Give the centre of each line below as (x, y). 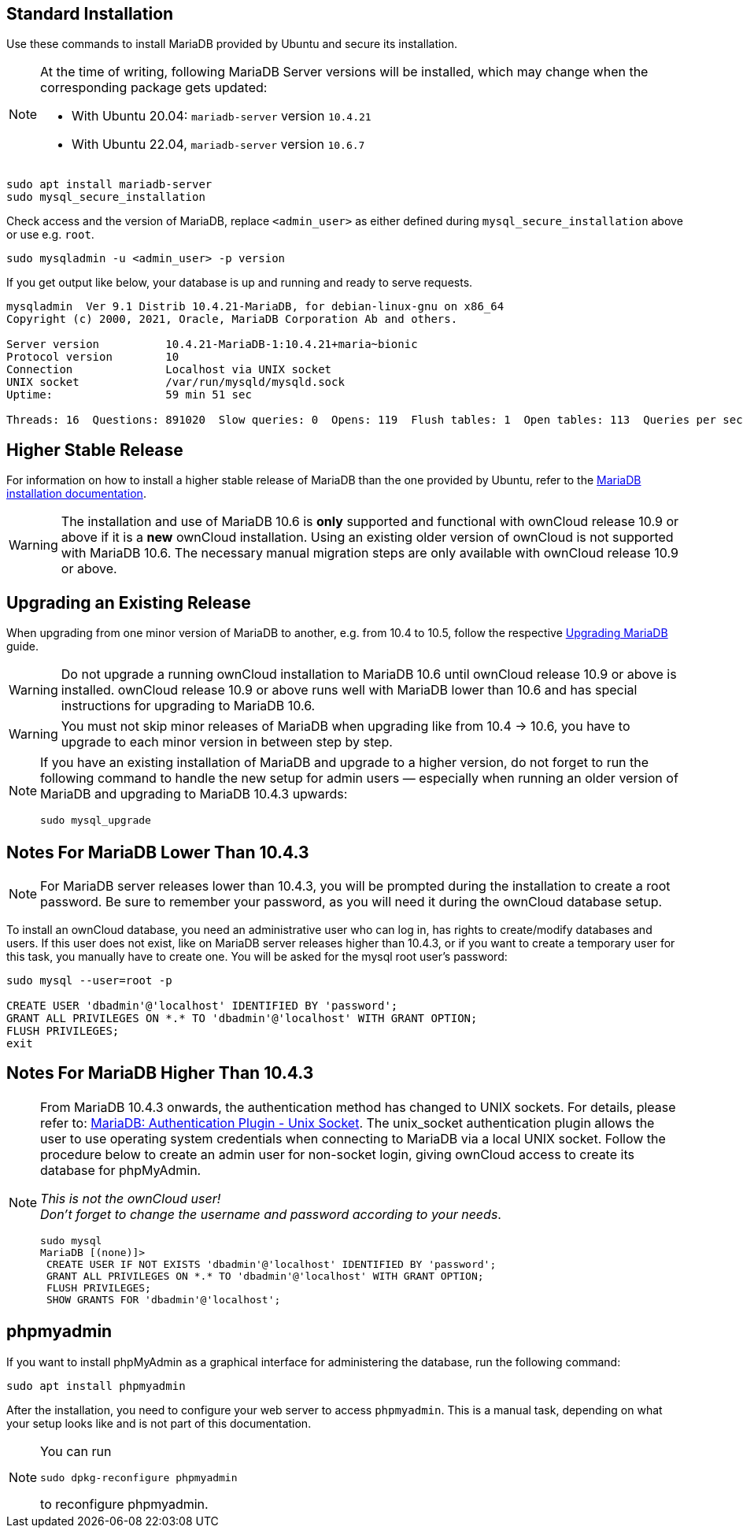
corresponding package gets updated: (154, 88)
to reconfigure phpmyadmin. (124, 1504)
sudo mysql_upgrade (96, 821)
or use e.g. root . (50, 235)
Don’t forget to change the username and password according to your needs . (271, 1214)
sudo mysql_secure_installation (106, 197)
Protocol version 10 (93, 357)
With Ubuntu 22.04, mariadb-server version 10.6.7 (218, 145)
